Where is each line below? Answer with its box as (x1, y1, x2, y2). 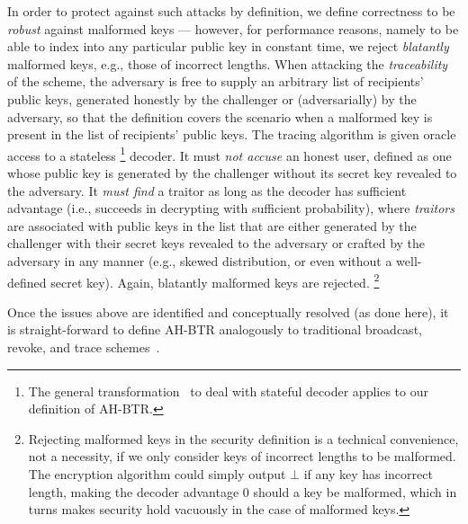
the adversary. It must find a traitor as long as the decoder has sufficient (7, 181, 407, 200)
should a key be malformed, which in (253, 482, 457, 501)
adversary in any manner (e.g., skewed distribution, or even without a (7, 251, 392, 270)
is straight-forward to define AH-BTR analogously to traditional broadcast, (7, 320, 422, 339)
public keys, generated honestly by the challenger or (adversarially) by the (7, 89, 417, 108)
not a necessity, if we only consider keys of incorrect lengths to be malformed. (28, 447, 456, 466)
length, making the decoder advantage (28, 482, 239, 501)
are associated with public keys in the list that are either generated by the (7, 216, 417, 235)
